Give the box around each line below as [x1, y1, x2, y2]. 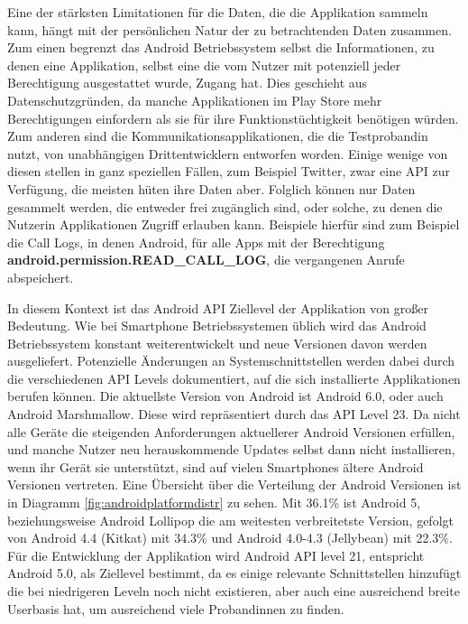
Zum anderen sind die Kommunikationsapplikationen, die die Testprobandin [7, 126, 428, 145]
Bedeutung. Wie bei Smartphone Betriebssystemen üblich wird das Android [7, 316, 427, 335]
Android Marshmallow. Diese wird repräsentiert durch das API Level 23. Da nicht [7, 405, 461, 424]
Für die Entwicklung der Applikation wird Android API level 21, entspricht [7, 545, 425, 564]
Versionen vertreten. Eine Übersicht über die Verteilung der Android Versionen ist [7, 475, 462, 494]
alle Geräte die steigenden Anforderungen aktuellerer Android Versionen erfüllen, [7, 422, 455, 441]
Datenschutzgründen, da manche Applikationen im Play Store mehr [7, 90, 382, 109]
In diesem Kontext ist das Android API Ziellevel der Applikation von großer [7, 298, 428, 317]
